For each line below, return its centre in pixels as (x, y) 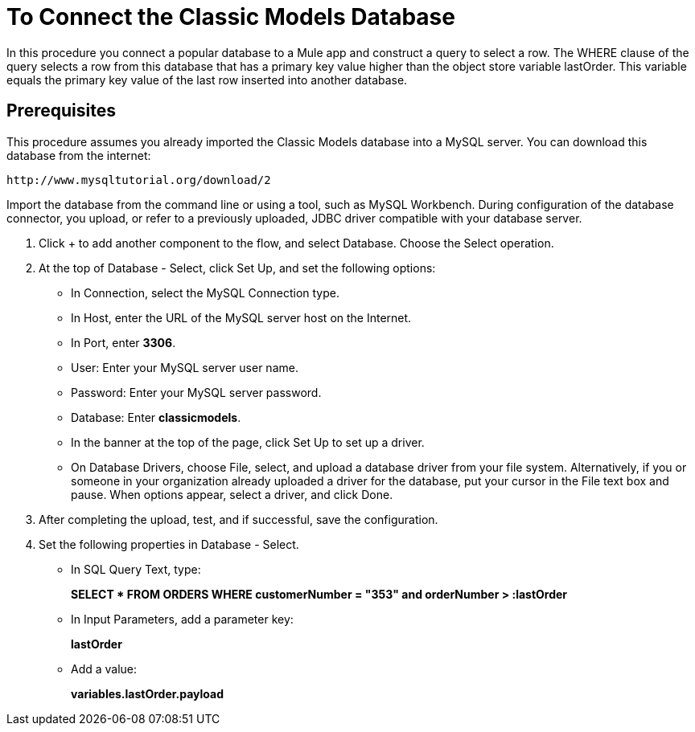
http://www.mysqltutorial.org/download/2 (139, 180)
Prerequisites (61, 111)
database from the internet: (79, 155)
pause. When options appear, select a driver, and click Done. (232, 494)
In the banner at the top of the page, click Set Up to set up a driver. (248, 442)
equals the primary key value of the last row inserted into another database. (207, 80)
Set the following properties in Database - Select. (169, 544)
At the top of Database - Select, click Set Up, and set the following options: (237, 268)
